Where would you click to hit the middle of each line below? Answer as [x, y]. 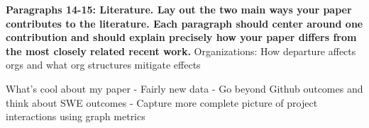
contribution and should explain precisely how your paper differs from [181, 37]
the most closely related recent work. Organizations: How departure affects [181, 51]
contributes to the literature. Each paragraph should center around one [184, 23]
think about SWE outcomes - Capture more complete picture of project [162, 102]
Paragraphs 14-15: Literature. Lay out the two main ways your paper [179, 9]
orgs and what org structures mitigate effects [103, 65]
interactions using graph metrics [76, 116]
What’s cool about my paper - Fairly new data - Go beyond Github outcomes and [184, 88]
